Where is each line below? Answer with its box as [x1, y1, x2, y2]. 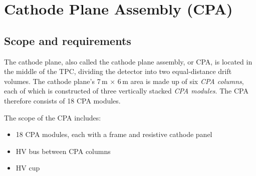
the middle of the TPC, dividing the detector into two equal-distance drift [4, 66, 232, 76]
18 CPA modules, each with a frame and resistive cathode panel [16, 129, 212, 139]
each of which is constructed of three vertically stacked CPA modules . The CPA [4, 85, 248, 96]
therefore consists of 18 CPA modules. [4, 95, 121, 105]
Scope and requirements [4, 32, 131, 48]
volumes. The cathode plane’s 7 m [4, 75, 108, 86]
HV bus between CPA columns [16, 145, 111, 156]
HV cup [16, 162, 40, 173]
